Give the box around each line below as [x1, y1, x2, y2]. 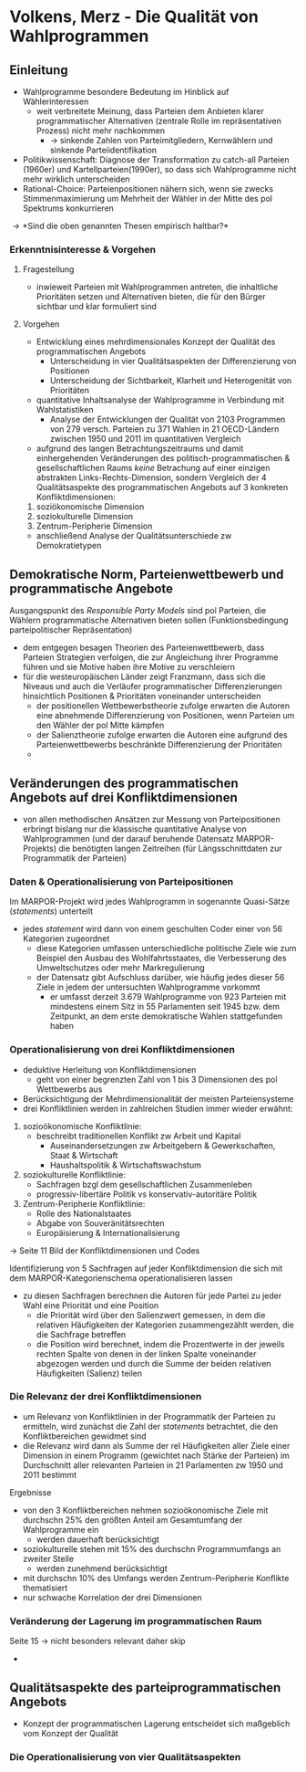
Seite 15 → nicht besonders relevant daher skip [9, 1636, 186, 1647]
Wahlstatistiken [36, 404, 94, 415]
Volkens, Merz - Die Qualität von [9, 6, 260, 27]
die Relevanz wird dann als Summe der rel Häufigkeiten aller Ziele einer [22, 1440, 291, 1451]
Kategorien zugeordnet [22, 933, 110, 944]
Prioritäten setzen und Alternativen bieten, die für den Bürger [36, 291, 266, 302]
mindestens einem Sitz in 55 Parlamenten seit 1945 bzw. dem [49, 1001, 280, 1012]
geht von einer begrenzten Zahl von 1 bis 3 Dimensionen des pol [36, 1074, 278, 1085]
